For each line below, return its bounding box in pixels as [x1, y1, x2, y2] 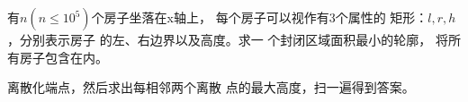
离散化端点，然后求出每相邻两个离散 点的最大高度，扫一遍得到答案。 [7, 78, 415, 97]
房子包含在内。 [19, 47, 108, 66]
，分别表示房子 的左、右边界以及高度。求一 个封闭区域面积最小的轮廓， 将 [7, 30, 448, 48]
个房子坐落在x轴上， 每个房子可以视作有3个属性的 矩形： [91, 8, 428, 26]
